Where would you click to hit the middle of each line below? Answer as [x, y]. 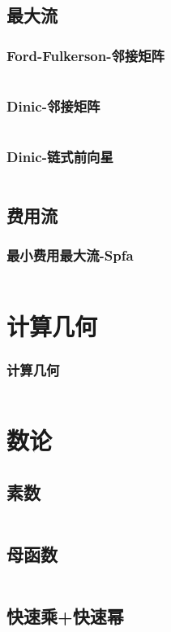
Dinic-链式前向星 [60, 157]
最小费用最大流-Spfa [70, 255]
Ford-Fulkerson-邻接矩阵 [85, 55]
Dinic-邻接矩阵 [53, 105]
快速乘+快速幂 [65, 616]
